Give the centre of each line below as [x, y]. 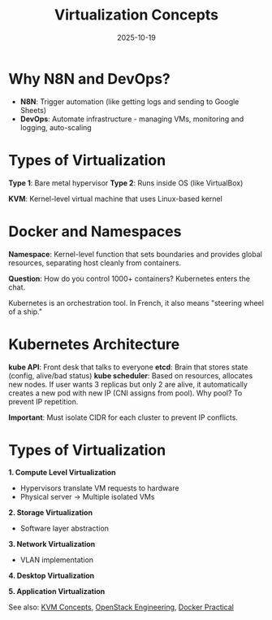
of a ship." [26, 312]
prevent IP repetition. [43, 401]
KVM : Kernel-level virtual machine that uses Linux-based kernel [116, 199]
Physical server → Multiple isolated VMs [87, 497]
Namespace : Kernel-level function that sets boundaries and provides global [135, 254]
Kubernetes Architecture [94, 344]
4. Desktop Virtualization [52, 576]
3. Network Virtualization [52, 544]
